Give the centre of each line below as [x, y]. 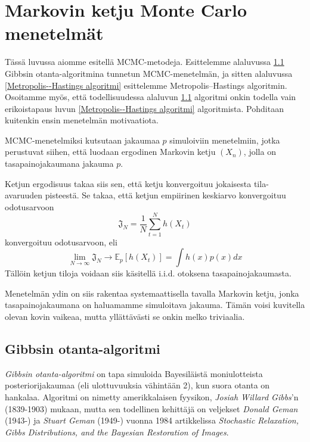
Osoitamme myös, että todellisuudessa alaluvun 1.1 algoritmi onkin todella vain [151, 97]
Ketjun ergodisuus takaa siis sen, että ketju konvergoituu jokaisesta [128, 183]
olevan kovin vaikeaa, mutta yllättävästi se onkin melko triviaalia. [125, 316]
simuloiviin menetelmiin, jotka [225, 140]
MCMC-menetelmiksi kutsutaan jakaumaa [82, 140]
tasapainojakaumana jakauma [59, 164]
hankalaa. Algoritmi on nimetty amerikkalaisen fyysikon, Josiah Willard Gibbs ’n [152, 396]
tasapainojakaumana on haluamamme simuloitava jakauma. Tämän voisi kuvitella [155, 305]
